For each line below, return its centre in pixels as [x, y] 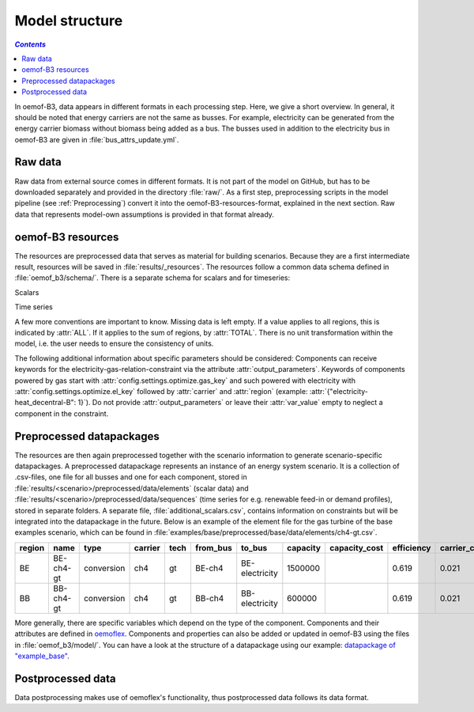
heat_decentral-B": [45, 403]
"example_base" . [42, 656]
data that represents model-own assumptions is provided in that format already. [144, 214]
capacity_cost [356, 547]
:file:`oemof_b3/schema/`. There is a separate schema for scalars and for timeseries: [152, 278]
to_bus [254, 547]
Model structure [69, 21]
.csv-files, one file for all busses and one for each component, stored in [131, 477]
